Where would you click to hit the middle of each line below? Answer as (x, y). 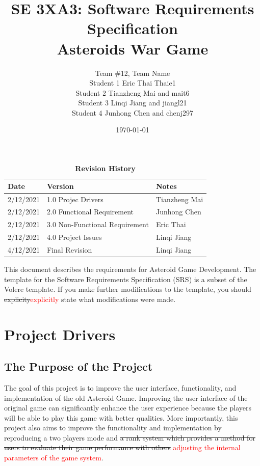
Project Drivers (60, 334)
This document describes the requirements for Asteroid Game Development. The (130, 269)
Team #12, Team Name (133, 73)
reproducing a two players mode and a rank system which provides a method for (130, 437)
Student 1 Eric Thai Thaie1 (133, 83)
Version (60, 186)
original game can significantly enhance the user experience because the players (128, 408)
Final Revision (70, 249)
